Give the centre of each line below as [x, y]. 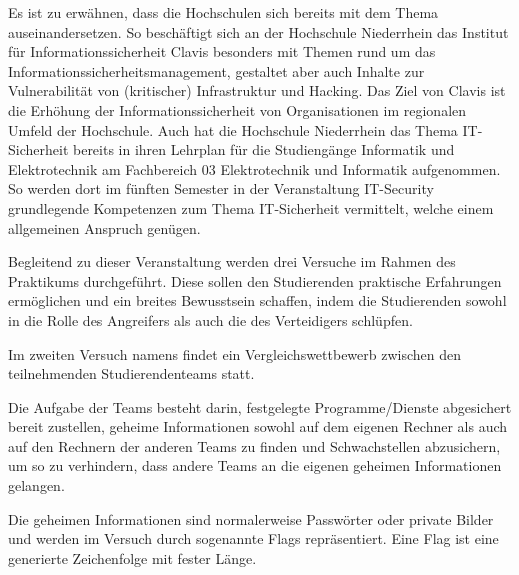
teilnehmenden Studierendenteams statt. [131, 373]
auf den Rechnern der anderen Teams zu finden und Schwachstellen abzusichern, [254, 445]
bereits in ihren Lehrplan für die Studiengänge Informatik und [263, 149]
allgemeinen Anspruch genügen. [104, 227]
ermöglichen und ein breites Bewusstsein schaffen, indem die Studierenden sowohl [257, 300]
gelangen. [36, 485]
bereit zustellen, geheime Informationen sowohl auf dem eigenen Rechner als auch [258, 426]
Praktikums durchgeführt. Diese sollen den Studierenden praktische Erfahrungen [255, 280]
